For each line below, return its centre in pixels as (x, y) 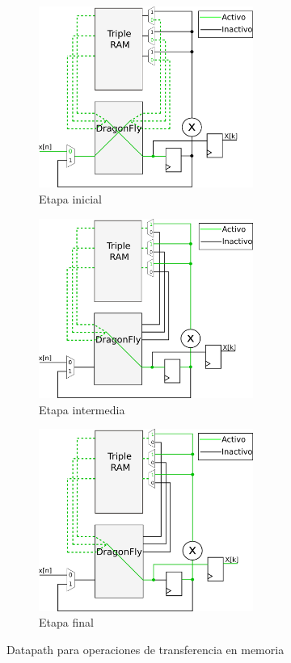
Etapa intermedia (82, 409)
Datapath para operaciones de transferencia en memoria (145, 649)
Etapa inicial (70, 199)
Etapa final (66, 622)
